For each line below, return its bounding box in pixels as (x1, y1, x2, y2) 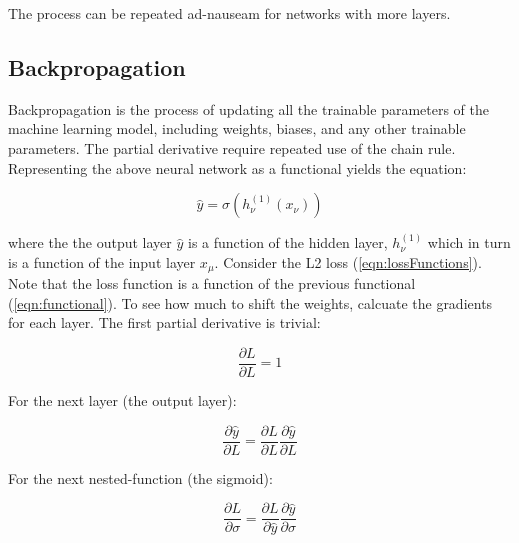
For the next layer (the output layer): (8, 390, 237, 411)
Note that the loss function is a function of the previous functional (8, 273, 416, 294)
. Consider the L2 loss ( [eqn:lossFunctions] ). (214, 251, 482, 272)
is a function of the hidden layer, (188, 232, 388, 253)
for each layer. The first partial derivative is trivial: (8, 312, 321, 333)
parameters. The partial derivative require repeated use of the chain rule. (8, 137, 456, 158)
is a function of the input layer (8, 251, 196, 272)
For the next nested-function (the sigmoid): (8, 467, 273, 488)
